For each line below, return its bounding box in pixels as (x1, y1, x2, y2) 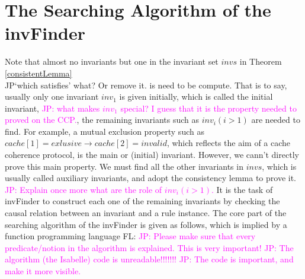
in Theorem (239, 55, 282, 68)
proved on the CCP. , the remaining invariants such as (5, 113, 199, 126)
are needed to (251, 113, 300, 126)
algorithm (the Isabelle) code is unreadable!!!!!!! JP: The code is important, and (5, 253, 294, 265)
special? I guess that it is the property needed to (120, 102, 297, 114)
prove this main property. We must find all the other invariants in (5, 160, 243, 172)
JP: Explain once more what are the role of (5, 183, 162, 195)
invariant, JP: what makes (5, 102, 100, 114)
